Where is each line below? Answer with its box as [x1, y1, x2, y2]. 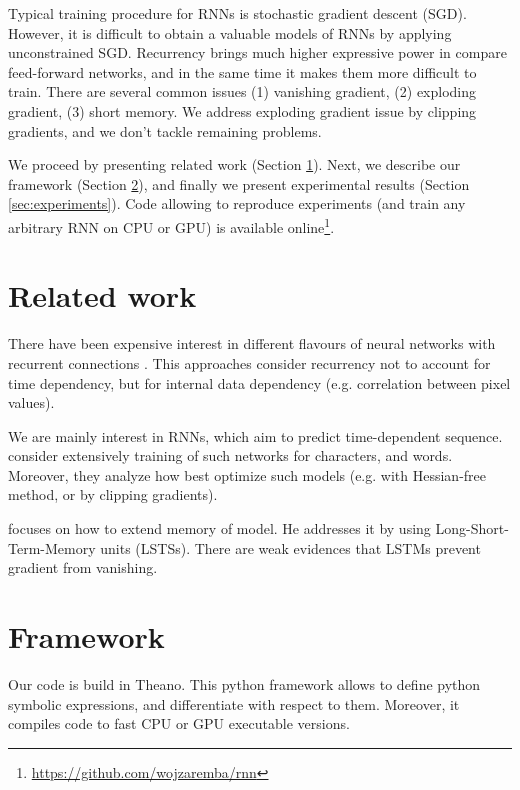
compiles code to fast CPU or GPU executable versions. [8, 713, 350, 734]
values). [8, 392, 55, 413]
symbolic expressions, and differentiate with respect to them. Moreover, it [8, 693, 460, 714]
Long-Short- [435, 518, 509, 539]
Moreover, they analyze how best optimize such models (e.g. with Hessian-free [8, 464, 487, 485]
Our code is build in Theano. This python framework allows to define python [8, 673, 481, 694]
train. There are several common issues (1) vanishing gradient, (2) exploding [8, 81, 477, 102]
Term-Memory [8, 537, 96, 558]
